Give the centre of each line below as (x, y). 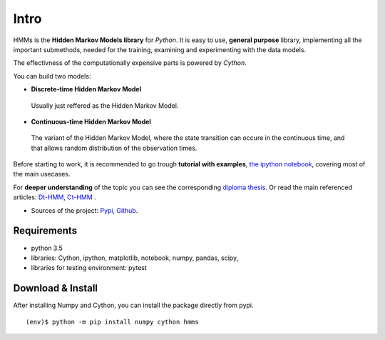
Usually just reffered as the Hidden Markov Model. (105, 105)
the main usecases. (42, 174)
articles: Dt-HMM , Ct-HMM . (55, 197)
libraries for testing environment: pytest (89, 268)
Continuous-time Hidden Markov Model (91, 121)
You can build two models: (52, 76)
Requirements (45, 231)
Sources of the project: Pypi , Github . (84, 210)
